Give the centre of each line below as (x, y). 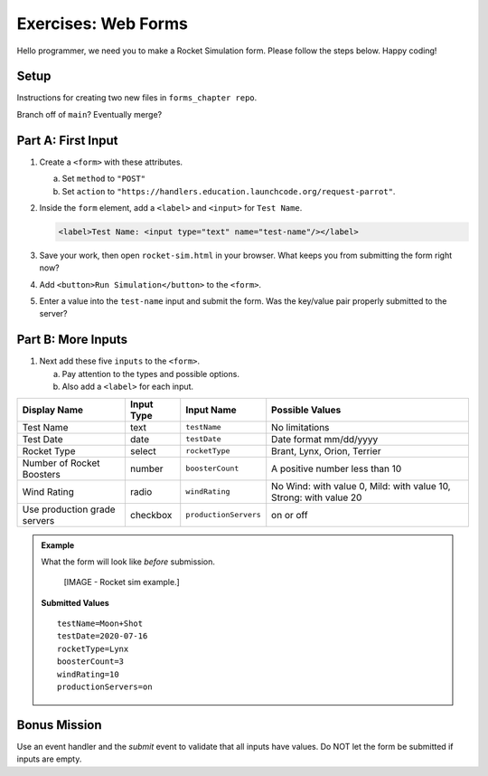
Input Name (211, 410)
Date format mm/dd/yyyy (325, 439)
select (143, 450)
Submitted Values (75, 602)
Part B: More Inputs (72, 340)
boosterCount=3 (91, 662)
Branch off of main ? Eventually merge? (89, 114)
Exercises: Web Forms (103, 24)
